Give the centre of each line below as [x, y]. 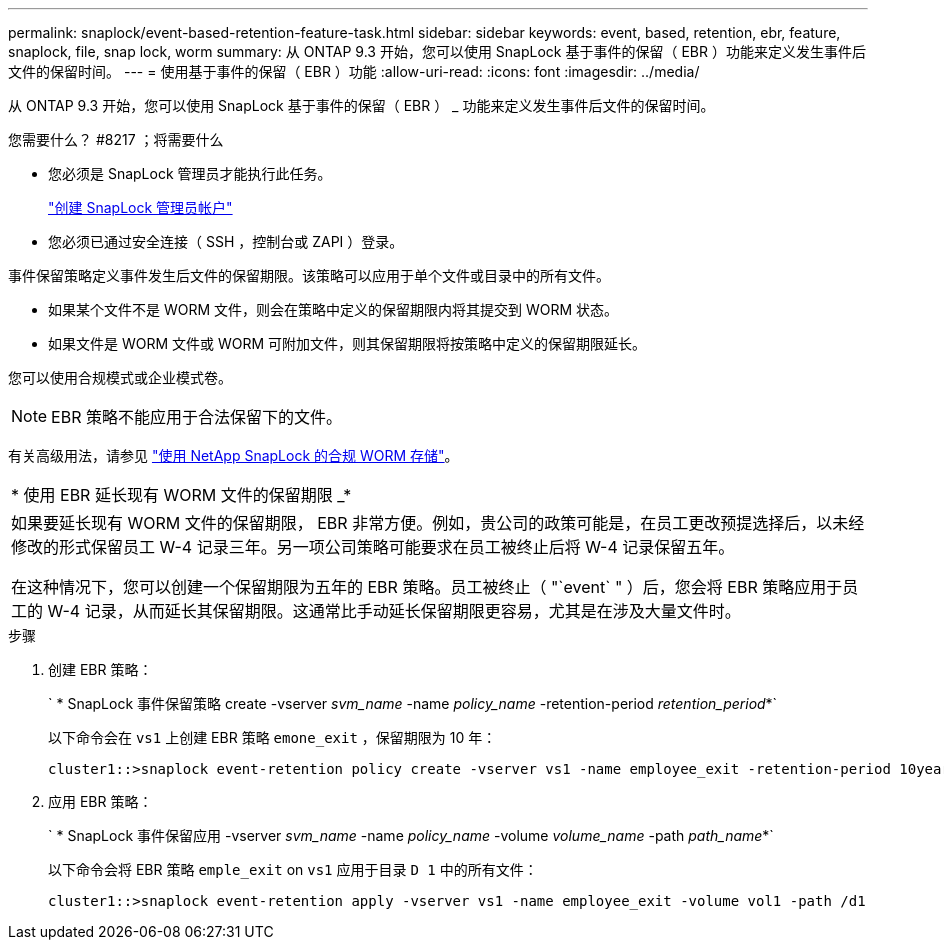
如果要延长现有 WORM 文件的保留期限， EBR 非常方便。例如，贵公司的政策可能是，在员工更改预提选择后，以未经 [438, 523]
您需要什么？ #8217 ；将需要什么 [116, 139]
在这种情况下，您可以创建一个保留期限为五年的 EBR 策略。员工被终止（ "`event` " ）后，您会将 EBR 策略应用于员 [435, 587]
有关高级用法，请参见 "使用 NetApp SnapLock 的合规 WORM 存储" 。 [233, 455]
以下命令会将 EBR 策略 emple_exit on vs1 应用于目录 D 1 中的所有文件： [293, 869]
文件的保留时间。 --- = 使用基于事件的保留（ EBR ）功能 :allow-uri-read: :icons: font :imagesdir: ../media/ [354, 71]
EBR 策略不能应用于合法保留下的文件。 [196, 417]
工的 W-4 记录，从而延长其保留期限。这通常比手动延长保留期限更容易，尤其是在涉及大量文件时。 [376, 611]
